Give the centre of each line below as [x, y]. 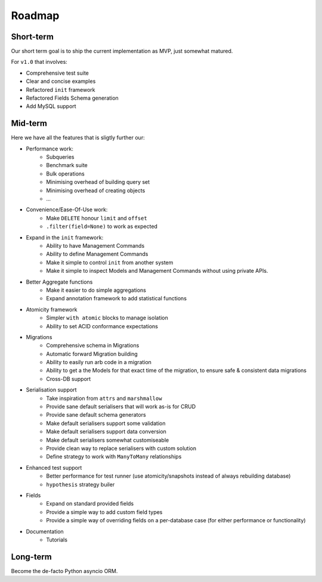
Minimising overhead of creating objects [96, 190]
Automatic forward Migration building [92, 354]
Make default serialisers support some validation [106, 423]
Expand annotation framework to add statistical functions [117, 298]
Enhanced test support [54, 467]
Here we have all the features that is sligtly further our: [78, 138]
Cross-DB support [69, 378]
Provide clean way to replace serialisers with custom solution [121, 448]
